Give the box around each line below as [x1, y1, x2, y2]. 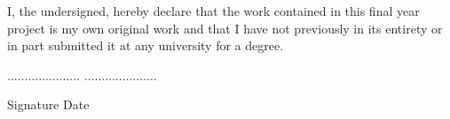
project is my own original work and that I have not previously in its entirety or [7, 19, 443, 37]
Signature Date [7, 95, 90, 114]
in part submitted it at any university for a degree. [7, 36, 284, 55]
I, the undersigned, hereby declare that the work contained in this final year [7, 2, 420, 19]
